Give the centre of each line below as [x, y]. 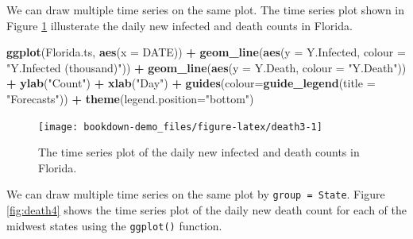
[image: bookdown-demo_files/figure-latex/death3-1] [180, 127]
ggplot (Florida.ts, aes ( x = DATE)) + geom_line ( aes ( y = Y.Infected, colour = [206, 52]
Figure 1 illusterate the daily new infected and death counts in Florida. [179, 25]
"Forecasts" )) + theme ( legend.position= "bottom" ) [130, 98]
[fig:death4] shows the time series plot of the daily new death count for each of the [206, 210]
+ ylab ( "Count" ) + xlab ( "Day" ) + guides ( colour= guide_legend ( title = [191, 83]
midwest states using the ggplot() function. [114, 225]
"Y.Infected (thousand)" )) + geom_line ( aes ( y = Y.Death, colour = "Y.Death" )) [206, 67]
